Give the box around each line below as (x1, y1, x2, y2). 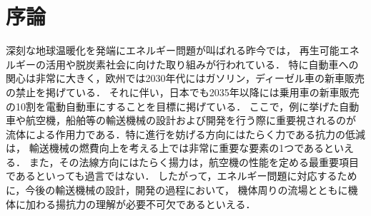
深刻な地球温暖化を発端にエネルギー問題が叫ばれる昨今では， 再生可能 (6, 43, 340, 58)
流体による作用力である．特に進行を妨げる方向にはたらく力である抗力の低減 (6, 126, 366, 141)
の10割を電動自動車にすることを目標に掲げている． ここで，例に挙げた (6, 98, 340, 113)
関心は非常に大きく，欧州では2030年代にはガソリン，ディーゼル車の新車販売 (6, 71, 365, 86)
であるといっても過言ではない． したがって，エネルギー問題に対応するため (6, 168, 357, 183)
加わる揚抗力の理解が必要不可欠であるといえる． (25, 196, 256, 211)
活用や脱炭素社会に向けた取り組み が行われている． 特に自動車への (45, 56, 359, 71)
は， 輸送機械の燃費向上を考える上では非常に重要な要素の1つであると (6, 140, 335, 155)
